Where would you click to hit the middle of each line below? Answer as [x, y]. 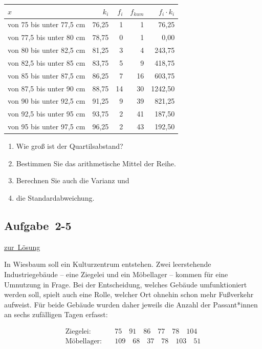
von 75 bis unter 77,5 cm [47, 24]
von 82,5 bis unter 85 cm [47, 62]
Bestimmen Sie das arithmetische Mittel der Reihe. [96, 163]
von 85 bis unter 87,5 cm [47, 75]
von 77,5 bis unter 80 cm [47, 37]
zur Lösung [22, 247]
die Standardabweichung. [55, 197]
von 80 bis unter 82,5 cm [47, 50]
